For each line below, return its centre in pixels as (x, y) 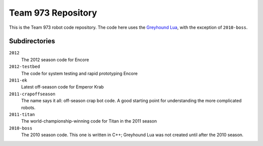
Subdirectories (32, 41)
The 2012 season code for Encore (55, 60)
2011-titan (22, 114)
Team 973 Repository (53, 13)
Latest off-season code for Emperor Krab (63, 87)
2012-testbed (25, 67)
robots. (28, 107)
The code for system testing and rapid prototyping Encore (79, 73)
